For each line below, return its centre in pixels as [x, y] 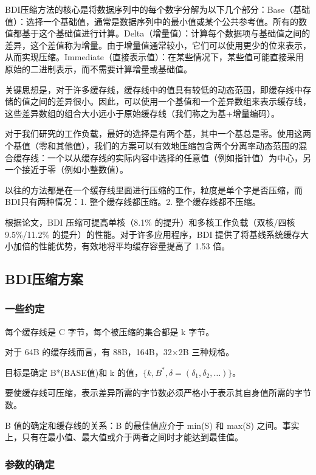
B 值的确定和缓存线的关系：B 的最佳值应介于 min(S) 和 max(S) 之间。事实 [152, 425]
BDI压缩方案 [44, 279]
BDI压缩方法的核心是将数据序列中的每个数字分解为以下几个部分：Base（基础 [158, 9]
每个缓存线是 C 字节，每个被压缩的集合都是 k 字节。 [110, 331]
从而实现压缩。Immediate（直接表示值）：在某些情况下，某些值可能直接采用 [154, 57]
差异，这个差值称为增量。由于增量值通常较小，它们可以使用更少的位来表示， [158, 45]
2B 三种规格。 [206, 352]
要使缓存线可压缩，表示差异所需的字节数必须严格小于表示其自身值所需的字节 [158, 393]
